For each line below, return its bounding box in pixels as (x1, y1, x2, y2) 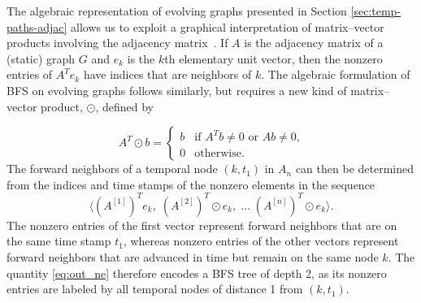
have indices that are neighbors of (83, 66, 252, 83)
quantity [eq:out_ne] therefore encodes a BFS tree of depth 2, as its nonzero (7, 264, 387, 281)
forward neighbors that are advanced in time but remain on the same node (7, 249, 379, 266)
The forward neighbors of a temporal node (7, 160, 218, 177)
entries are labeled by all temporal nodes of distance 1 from (7, 280, 303, 297)
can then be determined (295, 160, 414, 177)
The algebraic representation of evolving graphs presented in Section (7, 2, 347, 19)
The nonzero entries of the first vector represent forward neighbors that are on (7, 216, 397, 233)
